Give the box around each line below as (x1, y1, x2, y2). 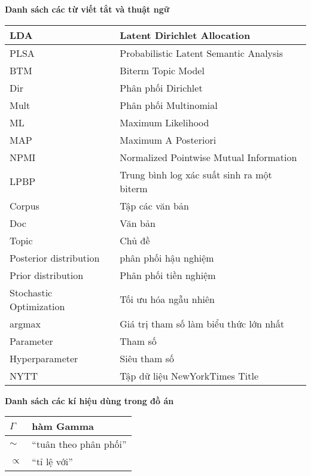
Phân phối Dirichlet (120, 80, 203, 95)
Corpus (10, 198, 39, 213)
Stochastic (10, 285, 53, 299)
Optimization (10, 299, 65, 313)
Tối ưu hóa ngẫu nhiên (120, 292, 215, 307)
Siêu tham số (120, 351, 175, 365)
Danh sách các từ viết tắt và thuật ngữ (5, 3, 170, 15)
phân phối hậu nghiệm (120, 250, 214, 265)
